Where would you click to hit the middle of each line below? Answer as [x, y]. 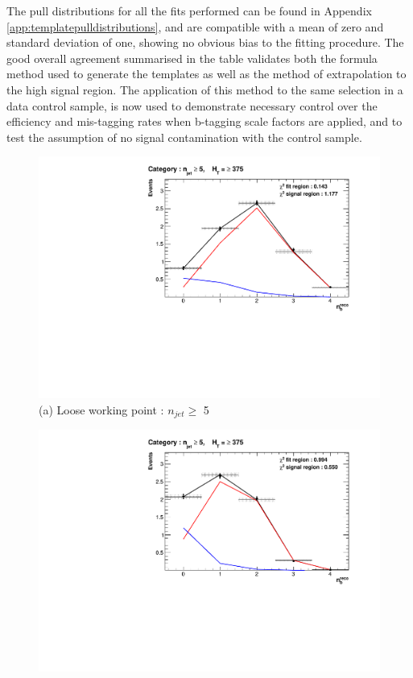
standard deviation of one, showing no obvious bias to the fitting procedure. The [205, 42]
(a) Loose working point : [101, 409]
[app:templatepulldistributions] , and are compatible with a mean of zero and [195, 26]
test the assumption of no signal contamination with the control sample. [184, 137]
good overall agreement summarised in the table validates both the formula [192, 58]
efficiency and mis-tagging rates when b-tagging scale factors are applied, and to [204, 121]
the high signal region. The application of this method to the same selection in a [205, 89]
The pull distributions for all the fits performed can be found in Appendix [189, 10]
